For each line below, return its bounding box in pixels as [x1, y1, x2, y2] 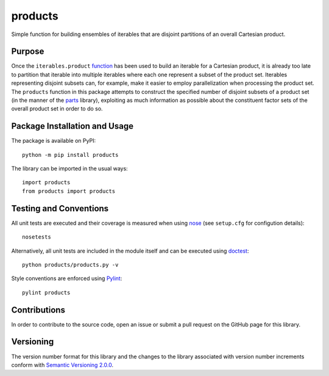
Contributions [11, 305, 65, 315]
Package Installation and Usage [11, 121, 134, 131]
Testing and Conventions [11, 203, 109, 214]
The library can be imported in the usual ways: [11, 165, 128, 172]
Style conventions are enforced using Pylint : [11, 275, 122, 282]
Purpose [11, 46, 44, 57]
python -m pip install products [22, 151, 119, 158]
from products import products [22, 187, 116, 195]
